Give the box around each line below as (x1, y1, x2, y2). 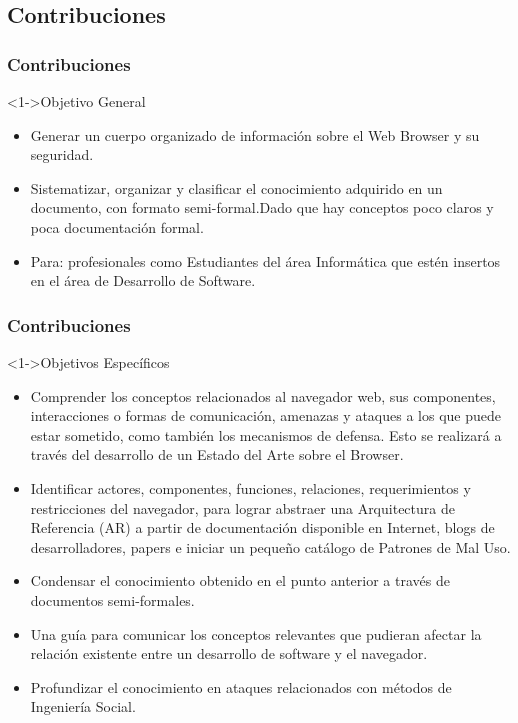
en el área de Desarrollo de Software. (30, 270, 256, 291)
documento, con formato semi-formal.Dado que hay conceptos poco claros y (30, 197, 494, 218)
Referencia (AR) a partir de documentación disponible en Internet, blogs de (30, 517, 495, 538)
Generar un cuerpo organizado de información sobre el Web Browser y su (30, 124, 480, 145)
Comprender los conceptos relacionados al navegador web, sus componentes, (30, 385, 496, 406)
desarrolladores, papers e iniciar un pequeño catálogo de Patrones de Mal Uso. (30, 536, 511, 557)
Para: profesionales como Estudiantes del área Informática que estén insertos (30, 250, 501, 271)
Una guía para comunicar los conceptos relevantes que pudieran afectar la (30, 623, 482, 644)
